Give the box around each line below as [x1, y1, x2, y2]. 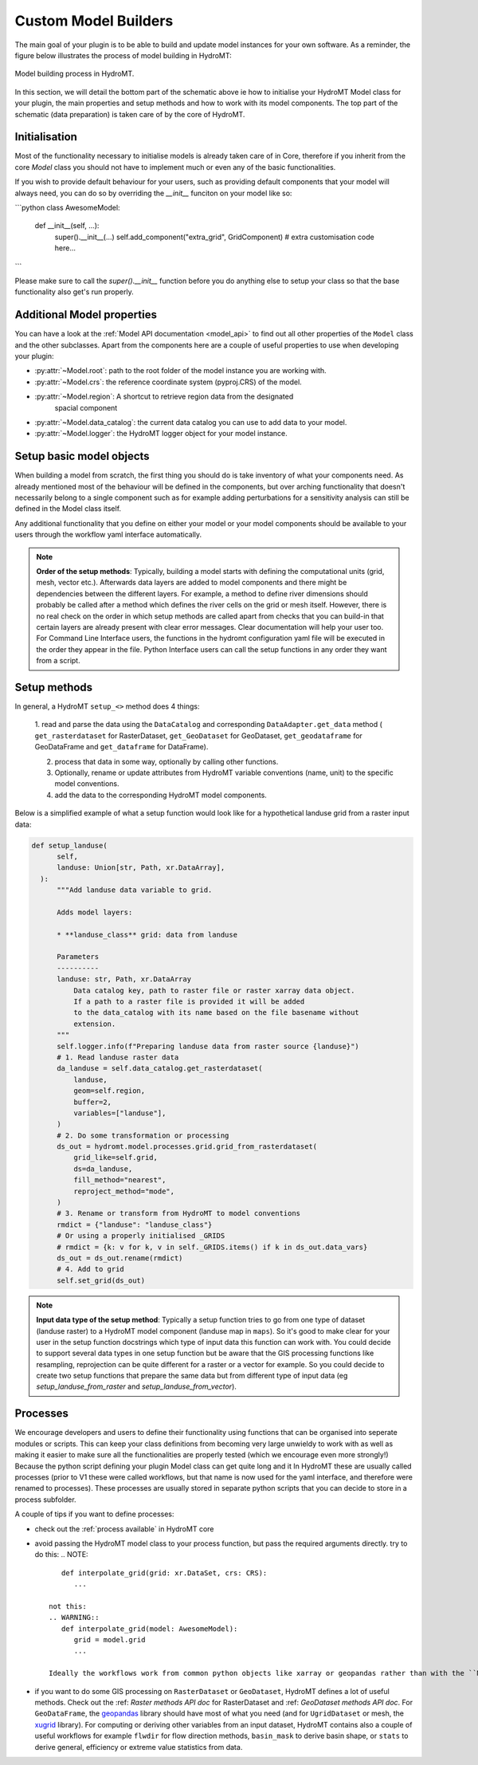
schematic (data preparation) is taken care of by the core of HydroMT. [14, 109, 245, 119]
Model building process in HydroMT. [14, 69, 135, 79]
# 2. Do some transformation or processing [57, 1130, 229, 1140]
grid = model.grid [73, 1635, 146, 1645]
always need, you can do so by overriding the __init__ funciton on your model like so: [14, 188, 292, 198]
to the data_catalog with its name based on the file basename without [72, 1008, 360, 1017]
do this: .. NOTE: [34, 1550, 88, 1559]
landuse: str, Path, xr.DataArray [57, 975, 191, 984]
